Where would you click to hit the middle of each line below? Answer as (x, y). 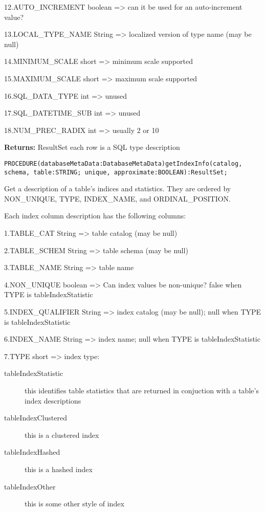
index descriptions (53, 400)
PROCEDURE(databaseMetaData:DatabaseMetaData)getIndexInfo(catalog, (123, 163)
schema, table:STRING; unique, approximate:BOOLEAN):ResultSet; (116, 172)
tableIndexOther (30, 486)
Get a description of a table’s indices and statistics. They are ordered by (118, 188)
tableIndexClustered (36, 418)
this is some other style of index (74, 504)
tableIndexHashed (32, 452)
